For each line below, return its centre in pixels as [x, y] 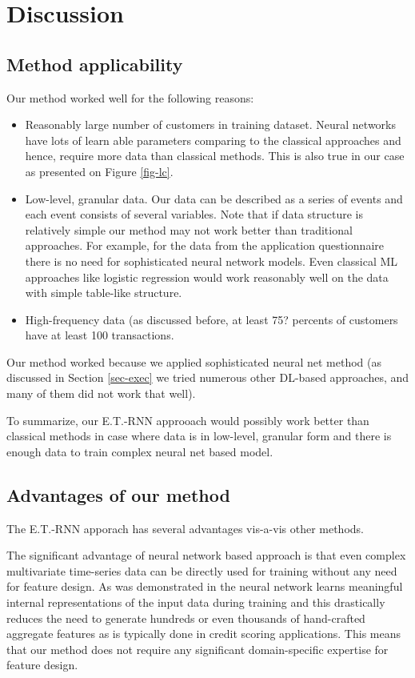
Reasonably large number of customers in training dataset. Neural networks [210, 124]
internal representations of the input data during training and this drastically [196, 602]
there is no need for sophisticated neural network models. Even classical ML [211, 261]
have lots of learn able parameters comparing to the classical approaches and [213, 140]
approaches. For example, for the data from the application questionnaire [204, 245]
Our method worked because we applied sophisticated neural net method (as [194, 361]
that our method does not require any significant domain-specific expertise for [198, 649]
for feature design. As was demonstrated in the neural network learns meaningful [205, 586]
